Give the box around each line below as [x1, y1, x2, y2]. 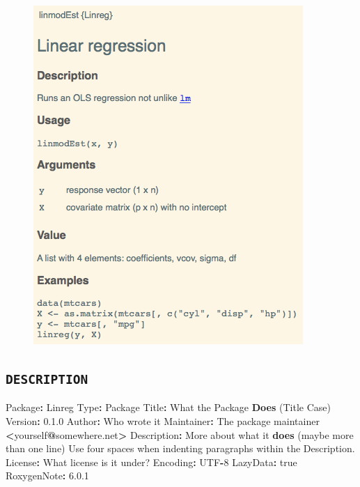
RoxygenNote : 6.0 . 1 [6, 468, 89, 483]
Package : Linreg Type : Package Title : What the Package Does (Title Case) [6, 400, 331, 415]
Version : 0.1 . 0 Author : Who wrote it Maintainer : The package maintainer [6, 413, 320, 428]
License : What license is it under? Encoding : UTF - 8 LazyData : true [6, 454, 297, 469]
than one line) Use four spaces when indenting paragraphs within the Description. [6, 441, 355, 456]
